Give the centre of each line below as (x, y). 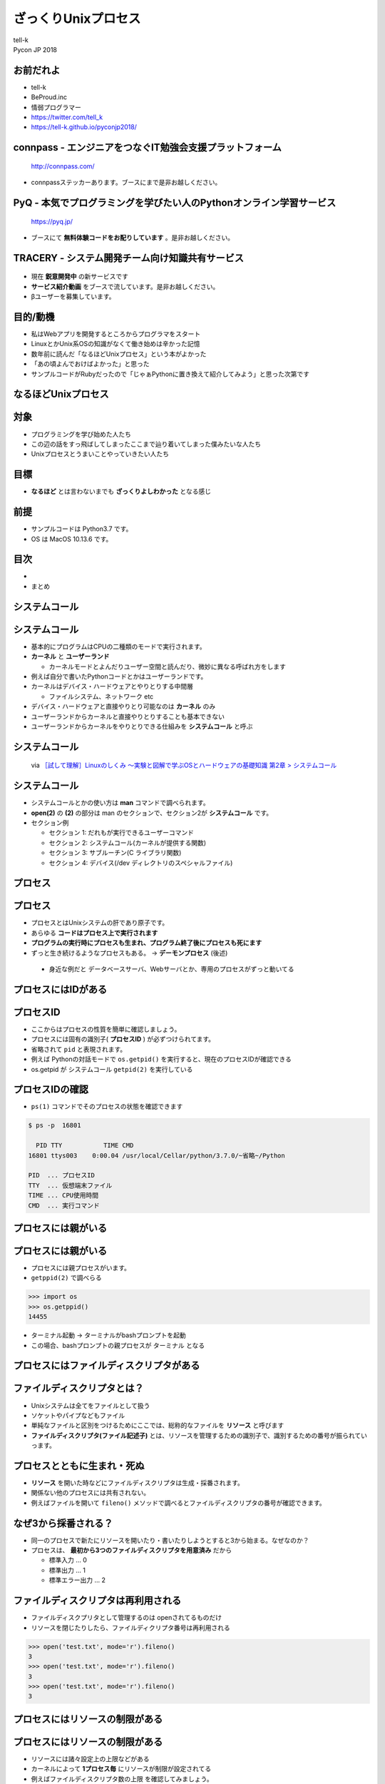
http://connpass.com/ (63, 166)
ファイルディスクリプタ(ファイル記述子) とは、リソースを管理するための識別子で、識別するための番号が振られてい (199, 1435)
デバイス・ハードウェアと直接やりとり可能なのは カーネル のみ (123, 706)
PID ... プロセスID (62, 1175)
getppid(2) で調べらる (67, 1278)
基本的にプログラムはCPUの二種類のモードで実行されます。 (118, 647)
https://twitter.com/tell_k (67, 117)
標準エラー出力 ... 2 (77, 1580)
